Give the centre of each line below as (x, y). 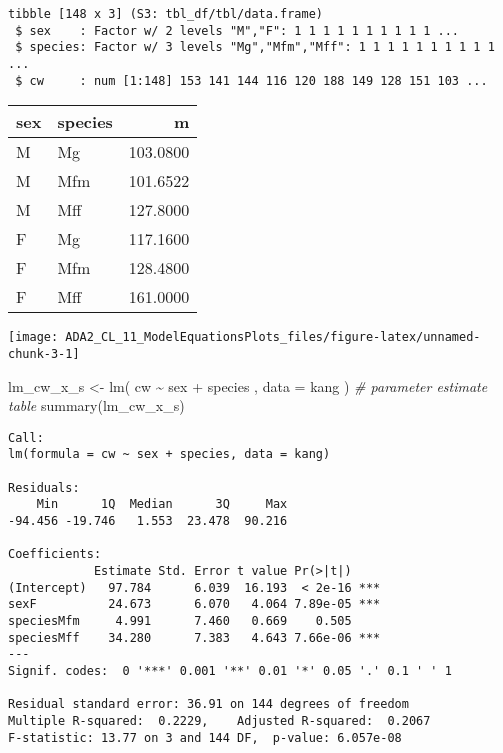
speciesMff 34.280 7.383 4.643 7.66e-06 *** (194, 637)
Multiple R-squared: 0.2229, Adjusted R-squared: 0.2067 (219, 720)
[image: (33, 337)
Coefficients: (55, 554)
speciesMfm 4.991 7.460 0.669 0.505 (180, 621)
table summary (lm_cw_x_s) (96, 405)
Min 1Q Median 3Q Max (162, 504)
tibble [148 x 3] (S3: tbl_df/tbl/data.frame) (165, 14)
